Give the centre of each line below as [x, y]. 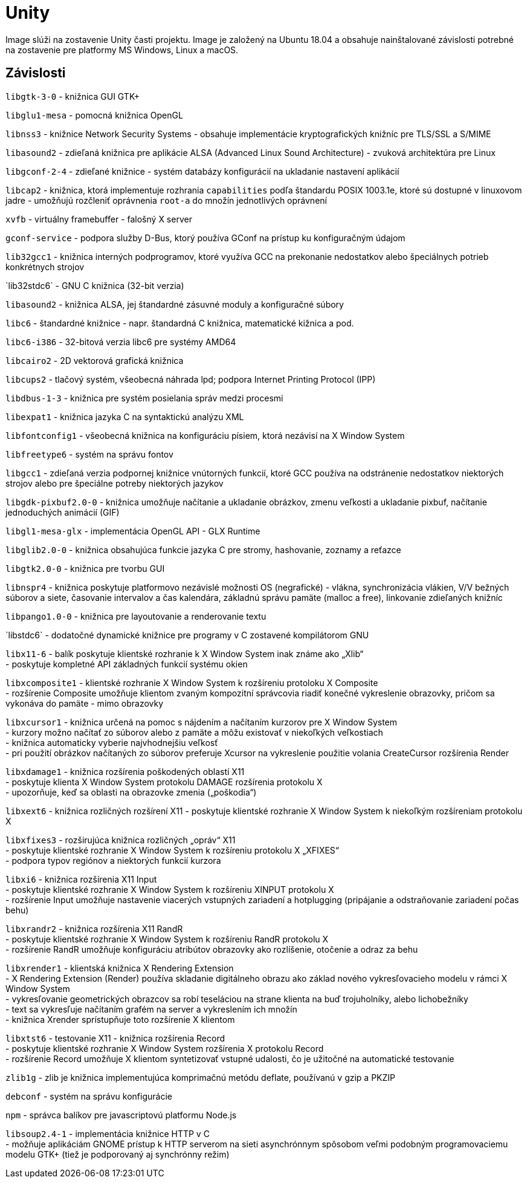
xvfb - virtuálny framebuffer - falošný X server [99, 219]
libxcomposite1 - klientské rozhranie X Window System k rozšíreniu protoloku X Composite [192, 682]
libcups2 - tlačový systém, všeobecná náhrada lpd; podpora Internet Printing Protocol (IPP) [191, 379]
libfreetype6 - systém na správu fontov [89, 454]
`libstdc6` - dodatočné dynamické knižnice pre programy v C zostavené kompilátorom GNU [187, 635]
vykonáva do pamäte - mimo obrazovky [85, 703]
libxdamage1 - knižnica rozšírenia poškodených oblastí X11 [125, 771]
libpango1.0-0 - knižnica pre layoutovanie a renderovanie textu [136, 616]
